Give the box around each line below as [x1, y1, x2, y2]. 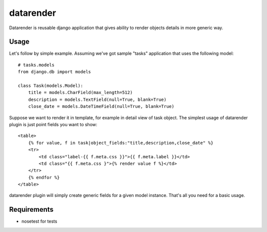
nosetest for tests [21, 218, 57, 225]
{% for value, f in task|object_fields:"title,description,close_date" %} [28, 140, 214, 145]
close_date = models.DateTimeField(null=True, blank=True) [28, 104, 175, 109]
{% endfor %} [28, 175, 60, 180]
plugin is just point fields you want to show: [9, 121, 97, 127]
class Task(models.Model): [18, 83, 84, 89]
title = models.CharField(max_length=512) [28, 90, 133, 95]
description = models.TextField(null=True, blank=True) [28, 96, 167, 102]
